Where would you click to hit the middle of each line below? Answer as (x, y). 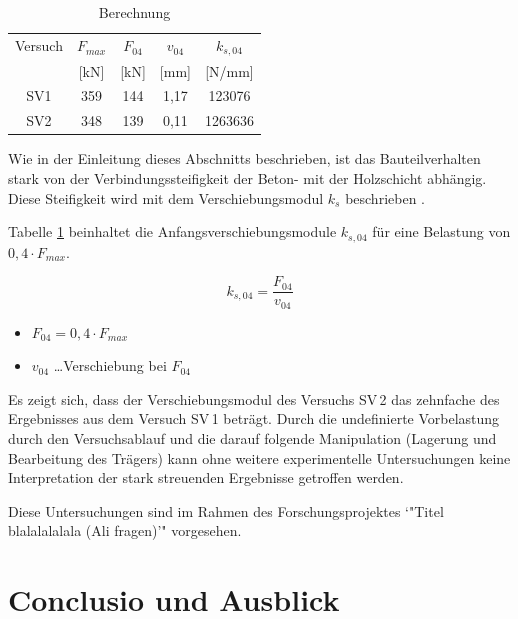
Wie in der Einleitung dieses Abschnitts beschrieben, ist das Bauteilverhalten (244, 158)
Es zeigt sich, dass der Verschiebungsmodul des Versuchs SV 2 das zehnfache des (254, 398)
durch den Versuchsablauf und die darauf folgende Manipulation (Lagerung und (252, 438)
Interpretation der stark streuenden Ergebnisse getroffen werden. (206, 477)
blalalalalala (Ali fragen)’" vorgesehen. (125, 530)
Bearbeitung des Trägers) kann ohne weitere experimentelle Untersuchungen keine (259, 457)
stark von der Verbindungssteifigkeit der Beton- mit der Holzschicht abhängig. (247, 177)
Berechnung (134, 12)
